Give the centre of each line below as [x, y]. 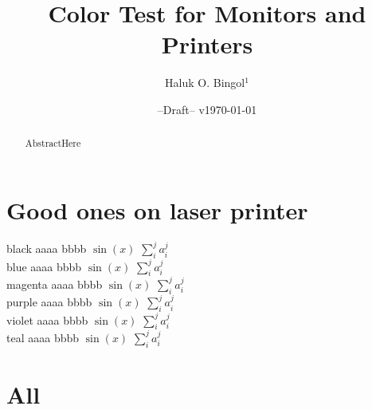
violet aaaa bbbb [47, 319]
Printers [207, 44]
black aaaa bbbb [47, 248]
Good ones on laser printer [157, 209]
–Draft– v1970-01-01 [207, 109]
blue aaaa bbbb [44, 266]
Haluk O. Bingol [205, 83]
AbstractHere [53, 143]
